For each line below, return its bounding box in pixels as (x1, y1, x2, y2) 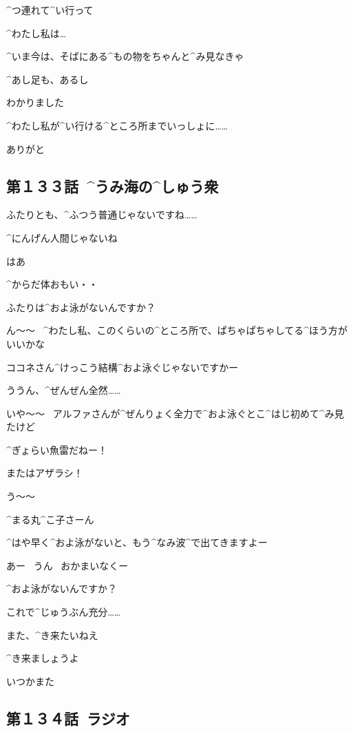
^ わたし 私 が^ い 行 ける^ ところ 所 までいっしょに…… (6, 118, 228, 132)
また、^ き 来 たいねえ (6, 627, 98, 642)
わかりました (6, 95, 64, 109)
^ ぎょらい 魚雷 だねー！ (6, 442, 108, 457)
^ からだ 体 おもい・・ (6, 277, 98, 291)
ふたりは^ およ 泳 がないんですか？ (6, 300, 156, 314)
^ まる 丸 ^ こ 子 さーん (6, 512, 94, 526)
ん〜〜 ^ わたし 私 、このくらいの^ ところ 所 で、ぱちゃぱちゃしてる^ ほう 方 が (6, 323, 348, 337)
